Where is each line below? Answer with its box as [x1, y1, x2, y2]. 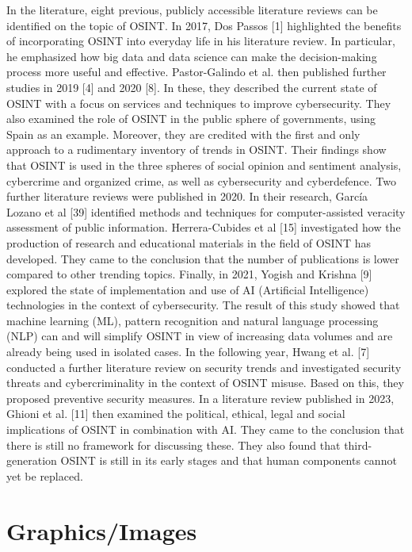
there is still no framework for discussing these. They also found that [6, 436, 341, 453]
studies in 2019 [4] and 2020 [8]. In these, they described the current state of [6, 79, 377, 95]
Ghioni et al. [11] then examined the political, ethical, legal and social [6, 405, 345, 422]
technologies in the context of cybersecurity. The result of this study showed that [6, 297, 400, 313]
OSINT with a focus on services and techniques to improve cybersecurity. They [6, 94, 391, 111]
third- [344, 436, 372, 453]
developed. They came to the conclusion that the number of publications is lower [6, 250, 399, 266]
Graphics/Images [6, 514, 197, 546]
